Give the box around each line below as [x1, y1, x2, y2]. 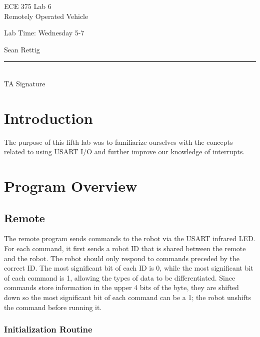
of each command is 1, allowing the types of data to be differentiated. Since [4, 272, 235, 283]
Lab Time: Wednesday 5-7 [4, 27, 84, 38]
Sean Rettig [4, 44, 40, 54]
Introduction [4, 107, 93, 128]
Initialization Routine [4, 323, 92, 336]
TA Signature [4, 78, 45, 88]
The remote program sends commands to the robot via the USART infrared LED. [4, 233, 255, 244]
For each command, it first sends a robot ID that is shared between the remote [4, 243, 246, 254]
